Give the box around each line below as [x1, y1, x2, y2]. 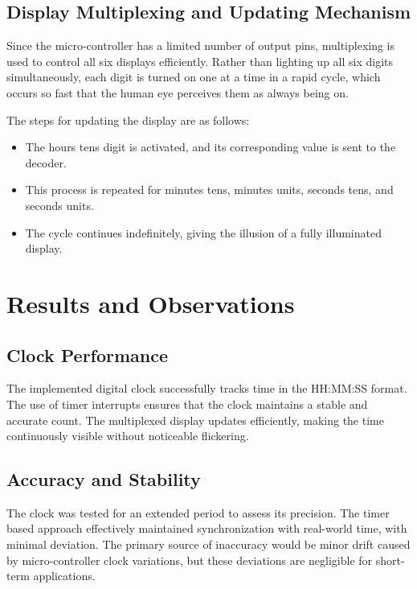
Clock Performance [6, 342, 169, 367]
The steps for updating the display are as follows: [6, 111, 250, 128]
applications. [33, 567, 96, 584]
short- [375, 551, 405, 568]
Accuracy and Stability [6, 467, 201, 492]
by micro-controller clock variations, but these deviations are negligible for [6, 551, 373, 568]
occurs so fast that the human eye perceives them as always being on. [6, 84, 349, 101]
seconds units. [25, 196, 94, 213]
